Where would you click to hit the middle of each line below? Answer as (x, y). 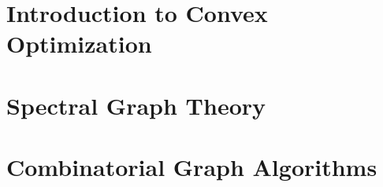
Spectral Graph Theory (136, 105)
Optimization (79, 44)
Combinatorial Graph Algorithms (192, 167)
